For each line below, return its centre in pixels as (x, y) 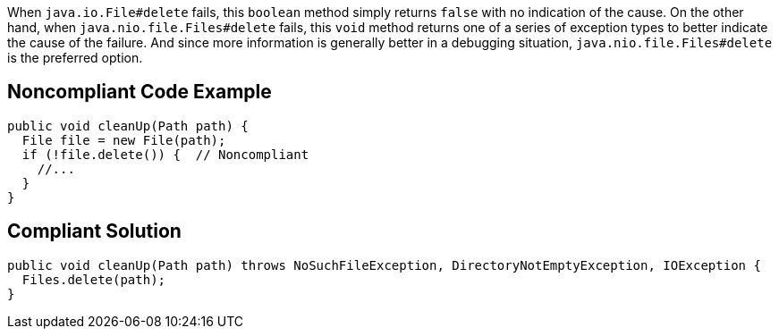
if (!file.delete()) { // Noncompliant (165, 154)
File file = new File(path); (124, 140)
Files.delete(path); (94, 279)
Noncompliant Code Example (140, 92)
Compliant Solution (94, 231)
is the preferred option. (75, 58)
